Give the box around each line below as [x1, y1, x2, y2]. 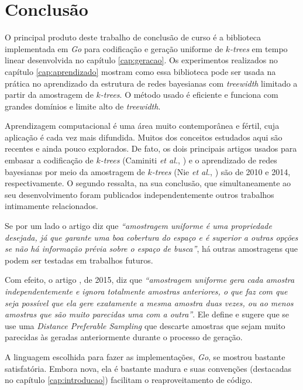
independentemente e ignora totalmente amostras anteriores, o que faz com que [5, 285, 288, 297]
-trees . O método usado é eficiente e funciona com [100, 88, 278, 101]
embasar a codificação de [5, 154, 94, 166]
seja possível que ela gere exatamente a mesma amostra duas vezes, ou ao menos [5, 296, 294, 309]
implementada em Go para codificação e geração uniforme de [5, 42, 223, 54]
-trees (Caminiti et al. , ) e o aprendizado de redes [100, 154, 277, 166]
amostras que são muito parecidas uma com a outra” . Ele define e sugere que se [5, 308, 290, 320]
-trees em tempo [230, 42, 288, 54]
